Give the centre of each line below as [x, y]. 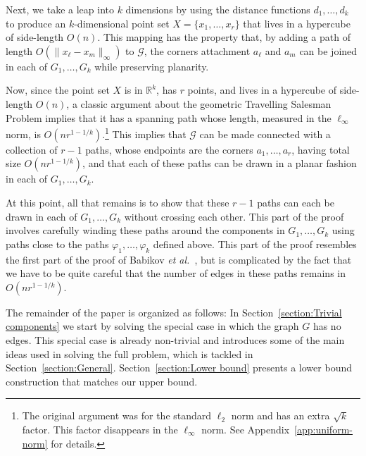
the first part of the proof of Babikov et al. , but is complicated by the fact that [179, 259]
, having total [321, 149]
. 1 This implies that [144, 133]
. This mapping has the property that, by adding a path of [224, 37]
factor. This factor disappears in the [100, 429]
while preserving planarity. [152, 66]
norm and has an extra [280, 415]
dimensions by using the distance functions [218, 9]
